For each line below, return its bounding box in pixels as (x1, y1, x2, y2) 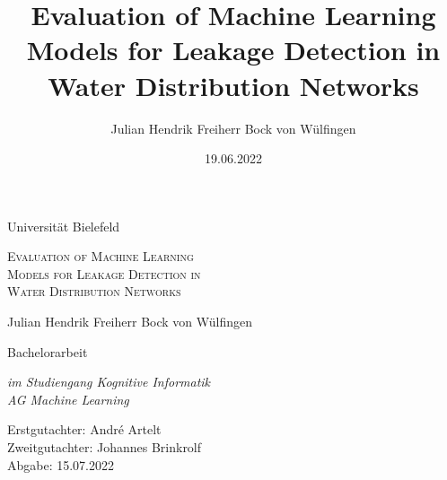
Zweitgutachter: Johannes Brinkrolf (7, 438, 202, 457)
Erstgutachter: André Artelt (7, 420, 162, 439)
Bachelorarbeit (7, 342, 88, 361)
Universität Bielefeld (7, 216, 120, 235)
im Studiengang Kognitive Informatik (7, 372, 211, 391)
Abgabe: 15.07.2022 (7, 455, 115, 474)
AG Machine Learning (7, 389, 129, 408)
